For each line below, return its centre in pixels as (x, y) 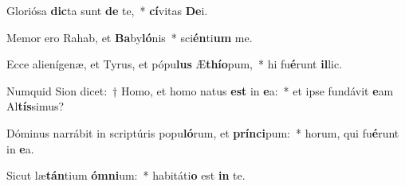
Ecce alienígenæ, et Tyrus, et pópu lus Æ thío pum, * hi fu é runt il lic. (175, 64)
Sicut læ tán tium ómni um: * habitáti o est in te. (126, 175)
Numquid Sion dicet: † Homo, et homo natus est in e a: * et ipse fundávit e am (200, 90)
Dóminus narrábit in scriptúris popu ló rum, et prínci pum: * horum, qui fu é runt (203, 132)
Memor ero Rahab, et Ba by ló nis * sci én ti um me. (130, 37)
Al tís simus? (35, 106)
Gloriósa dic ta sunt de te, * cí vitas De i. (107, 10)
